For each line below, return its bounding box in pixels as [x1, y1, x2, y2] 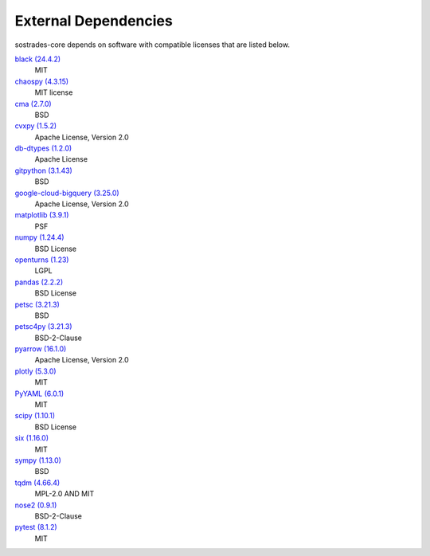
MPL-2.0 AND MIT [34, 489, 95, 499]
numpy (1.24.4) [14, 233, 64, 242]
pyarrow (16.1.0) [14, 344, 67, 354]
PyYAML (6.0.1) [14, 389, 64, 398]
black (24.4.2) [14, 54, 61, 64]
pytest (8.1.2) [14, 523, 57, 532]
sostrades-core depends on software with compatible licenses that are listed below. [14, 40, 291, 49]
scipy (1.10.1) [14, 411, 56, 421]
